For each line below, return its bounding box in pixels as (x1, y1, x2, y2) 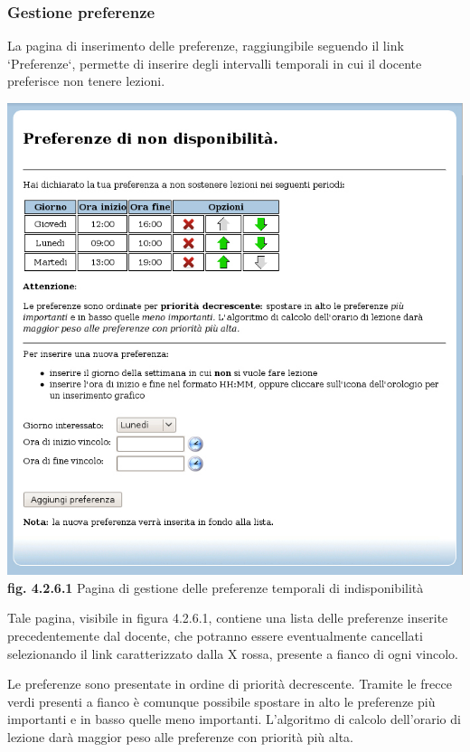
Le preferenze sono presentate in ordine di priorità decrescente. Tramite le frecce (7, 674, 452, 693)
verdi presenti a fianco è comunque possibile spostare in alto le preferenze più (7, 691, 436, 710)
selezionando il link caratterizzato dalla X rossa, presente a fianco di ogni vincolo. (7, 644, 459, 663)
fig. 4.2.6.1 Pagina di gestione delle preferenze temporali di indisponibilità (7, 578, 424, 597)
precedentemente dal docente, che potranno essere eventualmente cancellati (7, 625, 423, 644)
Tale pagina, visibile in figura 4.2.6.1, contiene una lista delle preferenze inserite (7, 608, 448, 627)
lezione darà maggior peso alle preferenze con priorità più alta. (7, 727, 353, 746)
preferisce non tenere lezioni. (7, 71, 165, 90)
